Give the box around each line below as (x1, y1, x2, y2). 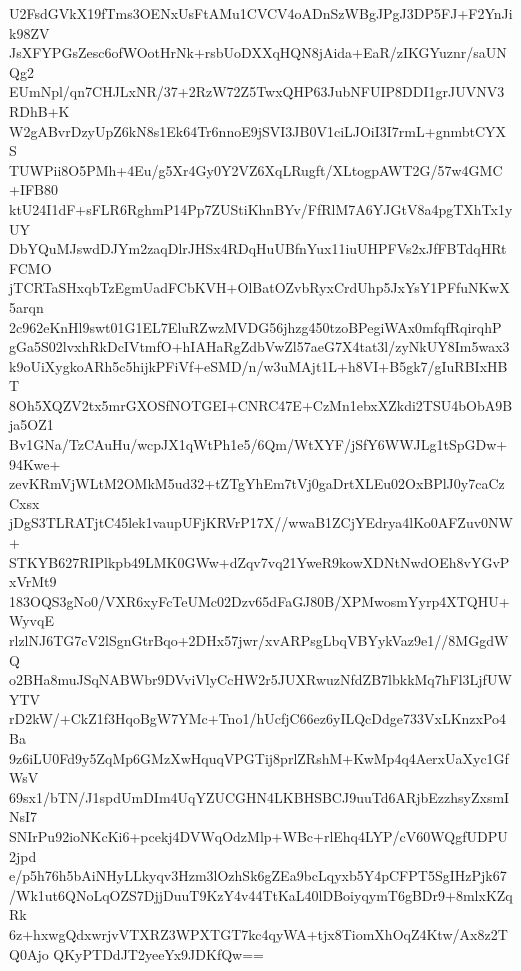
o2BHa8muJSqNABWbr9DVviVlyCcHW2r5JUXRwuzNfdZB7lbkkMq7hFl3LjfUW (9, 669, 512, 690)
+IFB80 (9, 179, 58, 200)
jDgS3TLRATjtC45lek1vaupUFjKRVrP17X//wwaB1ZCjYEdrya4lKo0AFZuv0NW (9, 512, 513, 533)
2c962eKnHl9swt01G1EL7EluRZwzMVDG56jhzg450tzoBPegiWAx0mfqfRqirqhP (9, 316, 502, 337)
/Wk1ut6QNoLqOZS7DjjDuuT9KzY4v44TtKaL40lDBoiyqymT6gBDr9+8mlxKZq (9, 884, 513, 905)
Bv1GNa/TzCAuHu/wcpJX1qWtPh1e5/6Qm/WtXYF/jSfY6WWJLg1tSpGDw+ (9, 434, 508, 455)
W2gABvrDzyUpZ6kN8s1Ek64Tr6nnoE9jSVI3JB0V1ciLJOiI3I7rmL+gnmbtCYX (9, 120, 507, 141)
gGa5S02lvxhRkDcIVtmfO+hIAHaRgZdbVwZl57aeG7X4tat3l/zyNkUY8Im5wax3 (9, 336, 510, 357)
